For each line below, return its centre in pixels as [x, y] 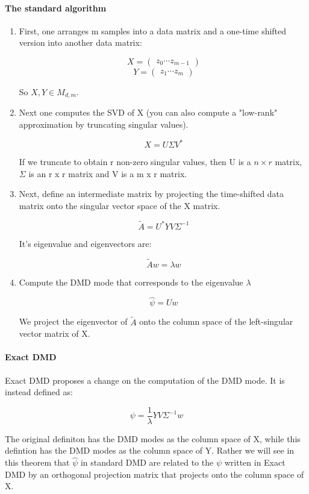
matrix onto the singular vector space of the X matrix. [120, 205]
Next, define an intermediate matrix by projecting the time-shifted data [151, 194]
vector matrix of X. [55, 333]
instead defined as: [39, 392]
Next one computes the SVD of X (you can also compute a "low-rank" [148, 112]
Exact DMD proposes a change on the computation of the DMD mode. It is [145, 380]
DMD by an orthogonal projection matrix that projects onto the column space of [154, 474]
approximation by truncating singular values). [104, 124]
